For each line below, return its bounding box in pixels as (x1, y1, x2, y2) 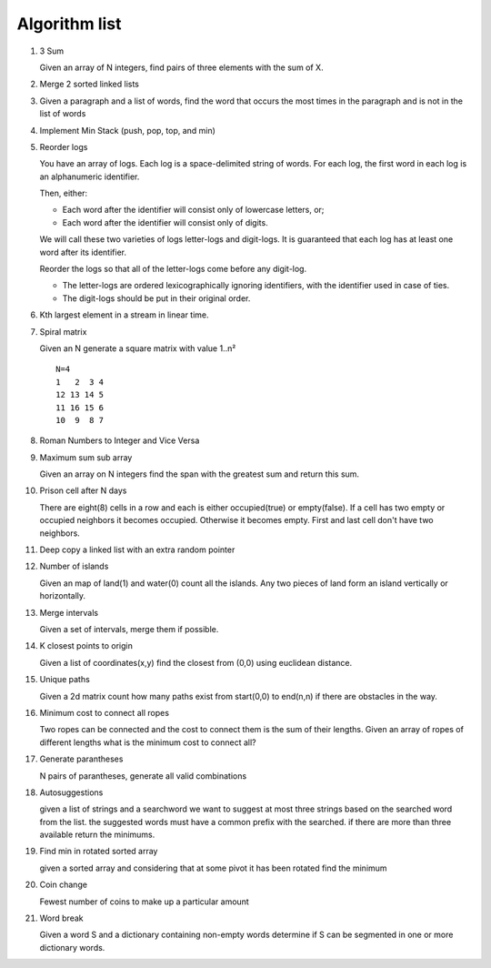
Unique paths (39, 674, 90, 685)
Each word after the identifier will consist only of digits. (62, 217, 268, 227)
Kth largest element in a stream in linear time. (39, 309, 209, 320)
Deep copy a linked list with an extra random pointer (39, 544, 235, 555)
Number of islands (39, 560, 109, 572)
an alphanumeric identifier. (39, 171, 140, 182)
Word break (39, 913, 84, 923)
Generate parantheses (39, 753, 124, 764)
